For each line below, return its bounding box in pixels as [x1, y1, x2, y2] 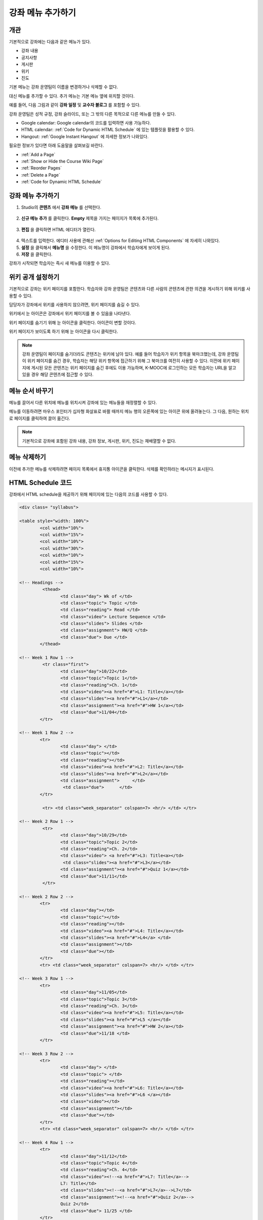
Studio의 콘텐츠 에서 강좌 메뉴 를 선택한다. [21, 204, 102, 210]
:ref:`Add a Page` [21, 151, 56, 157]
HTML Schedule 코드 [9, 479, 72, 487]
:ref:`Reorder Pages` [21, 165, 62, 171]
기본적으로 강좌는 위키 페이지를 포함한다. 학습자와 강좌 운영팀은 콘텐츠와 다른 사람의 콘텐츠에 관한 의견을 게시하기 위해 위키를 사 [9, 286, 251, 292]
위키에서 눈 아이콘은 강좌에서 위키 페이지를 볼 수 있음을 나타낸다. [9, 310, 131, 317]
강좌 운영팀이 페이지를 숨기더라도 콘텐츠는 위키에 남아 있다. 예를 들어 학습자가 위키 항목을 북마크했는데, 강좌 [22, 351, 226, 357]
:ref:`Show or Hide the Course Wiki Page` [21, 158, 104, 164]
